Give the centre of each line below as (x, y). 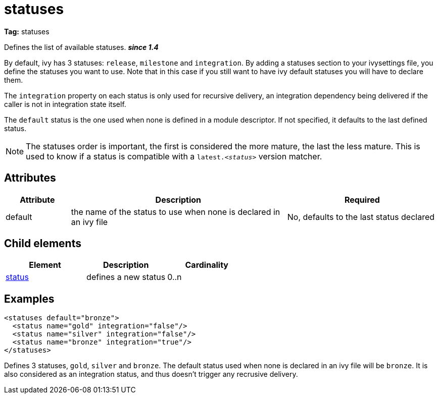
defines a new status (126, 277)
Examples (29, 299)
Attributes (30, 178)
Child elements (43, 244)
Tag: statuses (27, 31)
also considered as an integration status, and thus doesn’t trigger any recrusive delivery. (151, 374)
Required (362, 200)
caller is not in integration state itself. (65, 104)
